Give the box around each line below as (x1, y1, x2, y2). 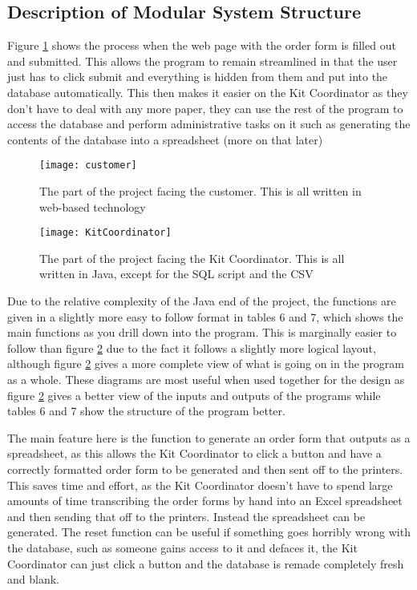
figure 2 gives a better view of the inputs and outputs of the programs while (7, 386, 381, 403)
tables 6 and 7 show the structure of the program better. (7, 402, 285, 419)
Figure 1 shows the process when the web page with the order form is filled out (7, 37, 396, 54)
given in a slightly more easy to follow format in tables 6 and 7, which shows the (7, 308, 403, 325)
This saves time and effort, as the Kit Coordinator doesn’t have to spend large (7, 476, 393, 493)
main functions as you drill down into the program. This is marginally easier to (7, 324, 397, 341)
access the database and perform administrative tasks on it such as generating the (7, 115, 411, 132)
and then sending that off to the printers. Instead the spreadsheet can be (7, 507, 366, 524)
